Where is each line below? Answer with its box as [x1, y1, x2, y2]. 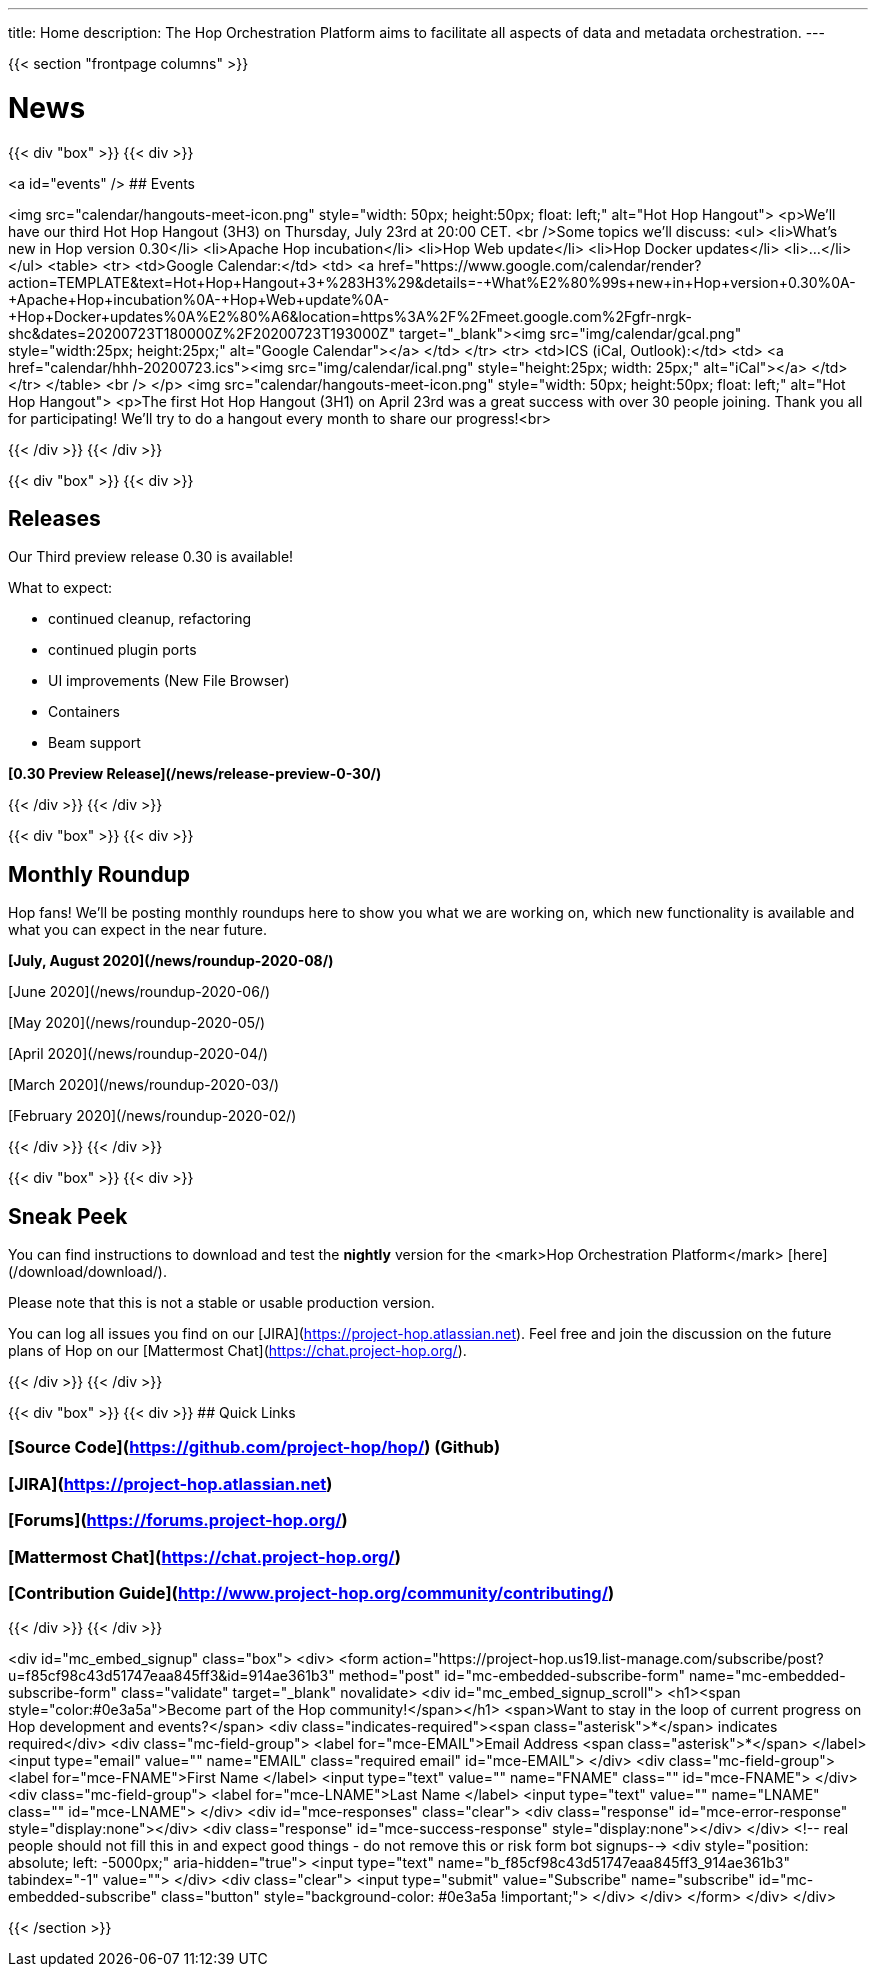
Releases [8, 505, 101, 531]
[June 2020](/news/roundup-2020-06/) [8, 983, 271, 1001]
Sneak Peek [8, 1203, 128, 1229]
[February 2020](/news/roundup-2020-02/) [8, 1107, 297, 1125]
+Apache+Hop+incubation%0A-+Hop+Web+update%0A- [8, 290, 390, 308]
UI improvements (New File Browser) [48, 672, 290, 690]
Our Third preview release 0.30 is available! [8, 548, 294, 566]
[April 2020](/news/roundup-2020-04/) [8, 1045, 269, 1063]
